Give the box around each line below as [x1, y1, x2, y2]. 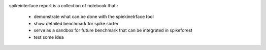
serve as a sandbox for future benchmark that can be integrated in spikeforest [33, 27, 193, 33]
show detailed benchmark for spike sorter [33, 20, 119, 26]
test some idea [33, 34, 64, 40]
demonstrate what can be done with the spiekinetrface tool [33, 14, 154, 19]
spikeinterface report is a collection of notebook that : [9, 3, 118, 8]
